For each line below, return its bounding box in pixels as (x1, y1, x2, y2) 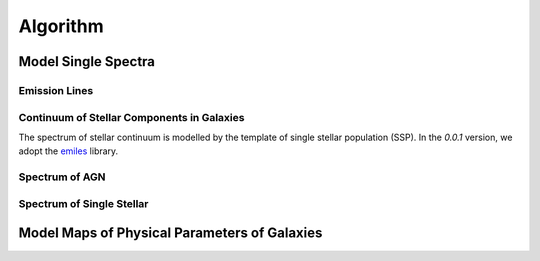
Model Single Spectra (18, 53, 155, 70)
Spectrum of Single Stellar (18, 196, 149, 210)
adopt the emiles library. (18, 145, 119, 157)
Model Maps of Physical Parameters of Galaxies (18, 225, 323, 242)
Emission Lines (18, 83, 94, 97)
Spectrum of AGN (18, 170, 106, 184)
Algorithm (18, 15, 104, 37)
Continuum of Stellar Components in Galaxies (18, 110, 245, 124)
